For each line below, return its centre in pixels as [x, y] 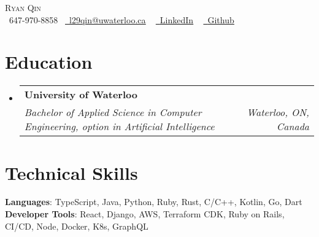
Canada [293, 126]
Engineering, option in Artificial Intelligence [119, 126]
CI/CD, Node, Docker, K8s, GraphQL [77, 226]
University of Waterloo [81, 95]
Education [49, 62]
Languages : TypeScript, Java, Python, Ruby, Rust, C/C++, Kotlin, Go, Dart [154, 202]
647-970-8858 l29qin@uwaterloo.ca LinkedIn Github [121, 19]
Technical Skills [71, 172]
